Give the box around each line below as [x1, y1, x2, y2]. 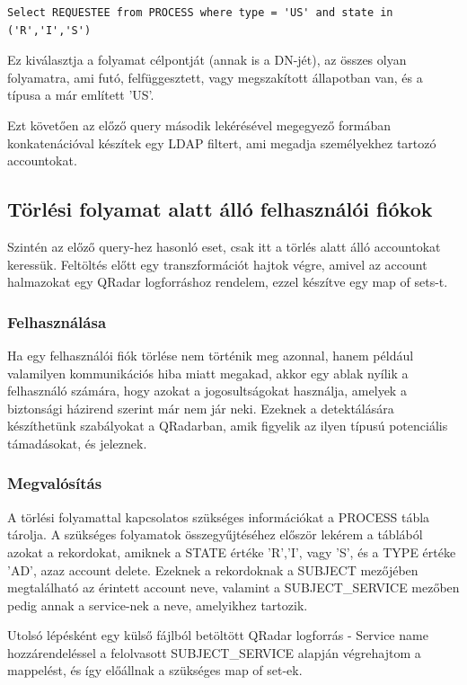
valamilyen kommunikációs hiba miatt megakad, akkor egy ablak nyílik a [7, 363, 409, 382]
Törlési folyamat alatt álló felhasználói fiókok [7, 195, 433, 223]
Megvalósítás [7, 472, 102, 494]
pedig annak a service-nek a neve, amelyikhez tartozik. [7, 595, 308, 614]
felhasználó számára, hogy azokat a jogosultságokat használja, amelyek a [7, 381, 407, 400]
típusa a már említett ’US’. [7, 85, 154, 104]
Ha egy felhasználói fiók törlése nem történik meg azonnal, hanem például [7, 345, 414, 364]
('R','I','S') [7, 23, 92, 37]
